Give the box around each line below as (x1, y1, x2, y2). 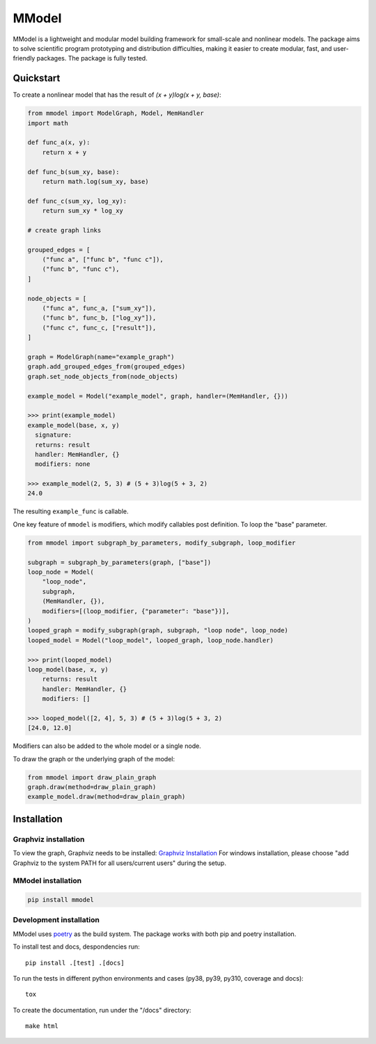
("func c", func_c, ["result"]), (42, 324, 157, 332)
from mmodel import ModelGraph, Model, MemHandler (27, 109, 205, 118)
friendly (13, 54, 36, 63)
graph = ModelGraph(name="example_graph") (27, 352, 175, 361)
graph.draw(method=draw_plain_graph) (27, 783, 157, 790)
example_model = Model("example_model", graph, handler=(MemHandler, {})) (27, 392, 289, 400)
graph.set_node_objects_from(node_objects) (27, 373, 179, 380)
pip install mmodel (27, 896, 94, 904)
